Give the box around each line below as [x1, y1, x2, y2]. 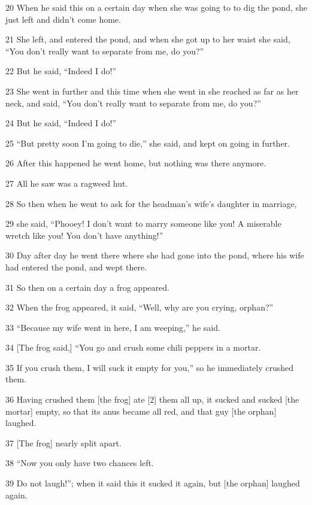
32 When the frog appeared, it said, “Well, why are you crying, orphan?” [5, 301, 274, 314]
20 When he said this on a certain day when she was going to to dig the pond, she [5, 1, 308, 13]
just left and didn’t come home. [5, 13, 121, 25]
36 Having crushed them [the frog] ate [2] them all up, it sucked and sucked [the [5, 393, 299, 406]
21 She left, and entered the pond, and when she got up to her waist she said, [5, 33, 290, 45]
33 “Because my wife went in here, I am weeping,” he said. [5, 321, 220, 333]
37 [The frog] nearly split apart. [5, 436, 122, 449]
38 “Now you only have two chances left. [5, 457, 154, 469]
